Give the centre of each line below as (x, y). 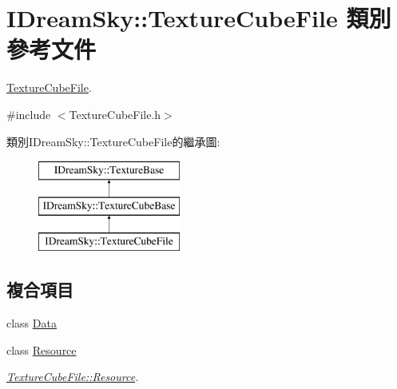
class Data (32, 323)
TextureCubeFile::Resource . (73, 377)
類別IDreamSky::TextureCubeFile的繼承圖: (113, 141)
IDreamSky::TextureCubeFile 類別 (199, 18)
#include (29, 114)
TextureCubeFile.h (115, 114)
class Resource (42, 349)
